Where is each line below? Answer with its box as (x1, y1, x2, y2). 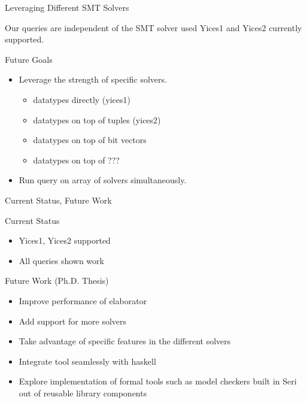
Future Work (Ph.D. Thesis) (5, 274, 109, 287)
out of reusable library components (19, 386, 147, 399)
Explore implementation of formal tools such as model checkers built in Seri (19, 375, 297, 387)
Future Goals (5, 53, 53, 65)
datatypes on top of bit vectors (33, 134, 147, 146)
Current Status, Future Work (5, 193, 112, 206)
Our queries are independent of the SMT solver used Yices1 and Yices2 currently (5, 21, 302, 34)
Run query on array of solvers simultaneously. (19, 174, 187, 186)
